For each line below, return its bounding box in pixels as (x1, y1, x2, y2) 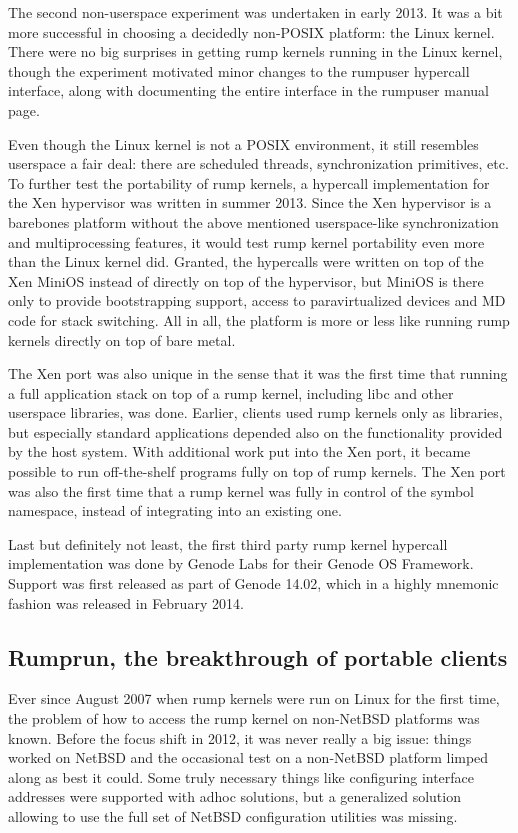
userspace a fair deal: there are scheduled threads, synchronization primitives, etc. (8, 153, 509, 174)
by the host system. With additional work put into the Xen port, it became (8, 441, 471, 462)
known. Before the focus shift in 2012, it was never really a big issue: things (8, 727, 472, 748)
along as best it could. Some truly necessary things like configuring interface (8, 766, 475, 787)
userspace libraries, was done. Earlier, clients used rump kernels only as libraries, (8, 402, 503, 423)
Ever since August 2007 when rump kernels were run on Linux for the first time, (8, 688, 500, 709)
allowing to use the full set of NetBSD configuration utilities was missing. (8, 805, 458, 826)
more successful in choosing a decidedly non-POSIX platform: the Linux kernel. (8, 21, 495, 42)
